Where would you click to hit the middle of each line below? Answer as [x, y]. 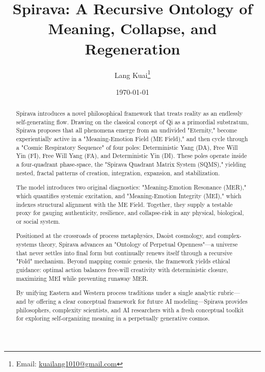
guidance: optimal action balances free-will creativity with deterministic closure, [122, 270]
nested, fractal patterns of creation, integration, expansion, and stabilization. [118, 172]
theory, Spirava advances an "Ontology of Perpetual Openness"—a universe [138, 244]
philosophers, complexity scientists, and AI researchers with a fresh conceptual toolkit [130, 310]
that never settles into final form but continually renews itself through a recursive [124, 253]
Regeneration [132, 48]
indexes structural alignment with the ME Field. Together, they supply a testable [124, 204]
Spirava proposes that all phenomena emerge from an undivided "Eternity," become [126, 130]
